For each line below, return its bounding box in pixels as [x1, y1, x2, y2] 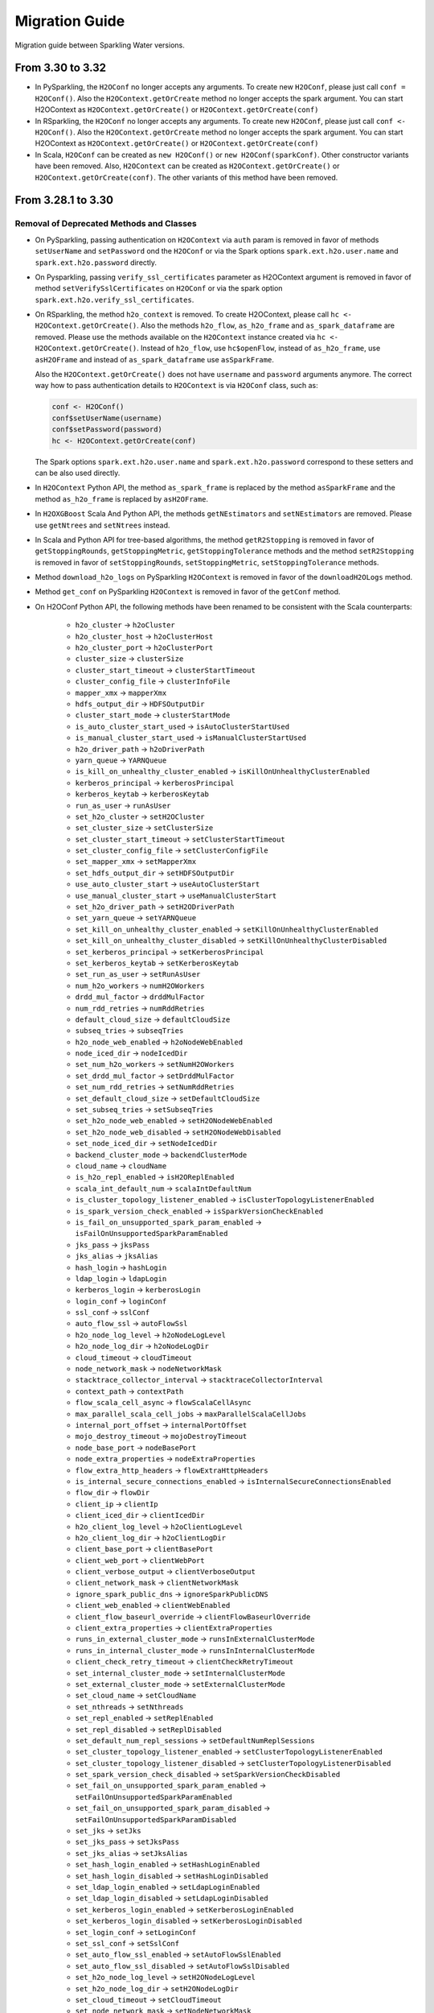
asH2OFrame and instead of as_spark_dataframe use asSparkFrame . [35, 354, 275, 364]
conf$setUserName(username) [51, 413, 162, 423]
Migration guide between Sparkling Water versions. [14, 40, 185, 50]
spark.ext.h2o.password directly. [35, 258, 157, 267]
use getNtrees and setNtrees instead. [35, 520, 170, 530]
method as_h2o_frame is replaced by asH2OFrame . [35, 494, 209, 503]
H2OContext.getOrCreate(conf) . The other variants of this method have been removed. [35, 172, 338, 182]
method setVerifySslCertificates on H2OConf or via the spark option [35, 283, 283, 293]
